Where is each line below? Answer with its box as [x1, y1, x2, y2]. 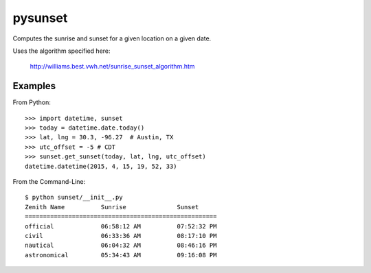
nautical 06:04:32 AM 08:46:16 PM [25, 241, 217, 250]
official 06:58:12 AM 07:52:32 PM [25, 222, 217, 230]
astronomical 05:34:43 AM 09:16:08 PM [25, 251, 217, 259]
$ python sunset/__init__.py [25, 193, 123, 202]
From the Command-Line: [12, 177, 86, 185]
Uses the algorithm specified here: [12, 47, 111, 55]
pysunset [12, 10, 68, 25]
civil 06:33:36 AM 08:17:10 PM [25, 232, 217, 239]
